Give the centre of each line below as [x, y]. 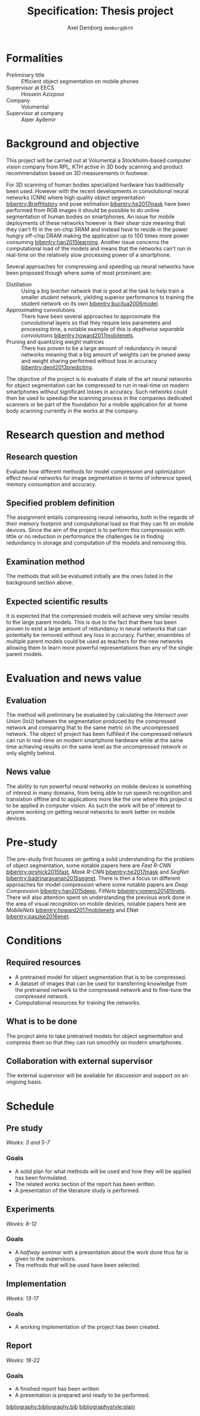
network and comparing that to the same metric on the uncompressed [93, 727]
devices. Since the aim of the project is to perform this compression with [96, 530]
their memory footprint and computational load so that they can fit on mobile [100, 524]
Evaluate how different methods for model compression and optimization [96, 471]
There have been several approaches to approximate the [91, 316]
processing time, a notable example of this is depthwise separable [103, 329]
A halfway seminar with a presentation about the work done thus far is [101, 1252]
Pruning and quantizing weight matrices [55, 342]
